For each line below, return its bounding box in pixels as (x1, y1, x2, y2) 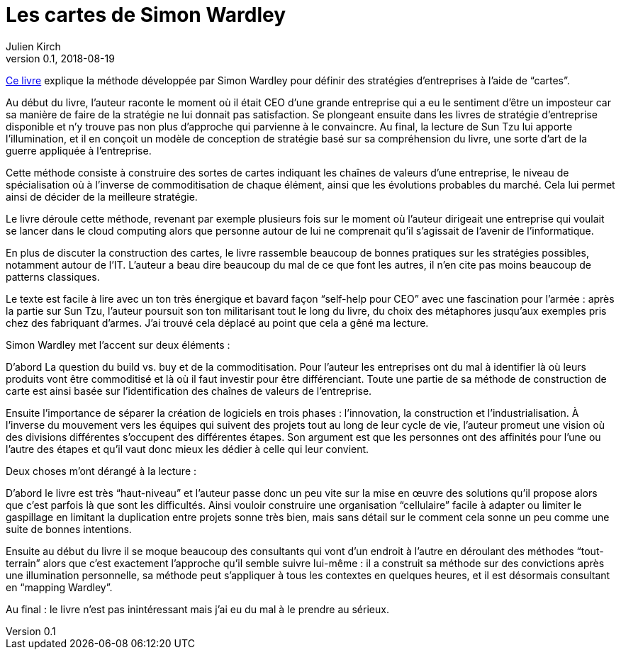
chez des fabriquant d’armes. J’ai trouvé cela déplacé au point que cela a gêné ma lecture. (6, 316, 429, 329)
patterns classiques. (6, 270, 100, 283)
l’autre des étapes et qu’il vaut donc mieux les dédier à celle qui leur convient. (6, 442, 369, 455)
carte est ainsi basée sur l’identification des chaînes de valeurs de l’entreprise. (6, 384, 372, 397)
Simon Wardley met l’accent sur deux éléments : (6, 338, 230, 351)
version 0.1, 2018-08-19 (6, 52, 115, 65)
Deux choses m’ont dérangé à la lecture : (6, 464, 197, 477)
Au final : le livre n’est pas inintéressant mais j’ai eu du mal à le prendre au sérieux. (6, 603, 389, 615)
